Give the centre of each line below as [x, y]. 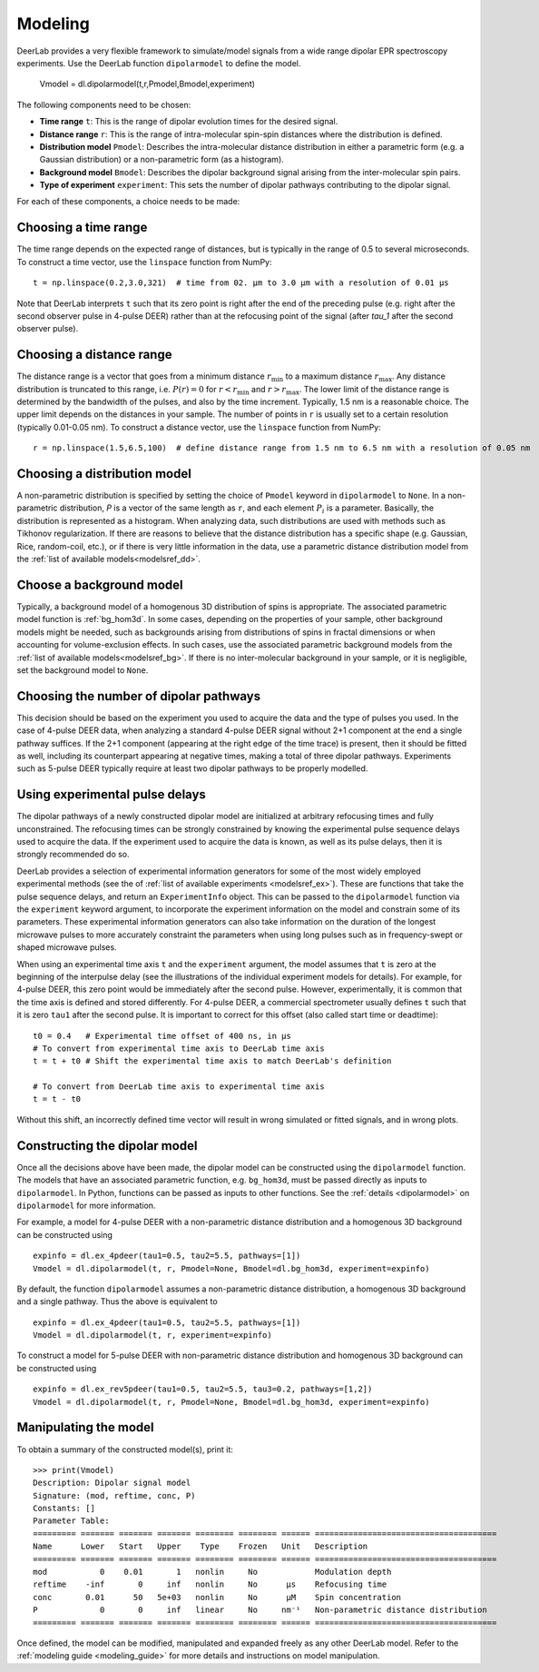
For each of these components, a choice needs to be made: [128, 202]
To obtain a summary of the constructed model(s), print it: [125, 1449]
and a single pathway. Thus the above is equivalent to [117, 1301]
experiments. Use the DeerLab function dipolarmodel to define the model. [159, 63]
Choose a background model [100, 584]
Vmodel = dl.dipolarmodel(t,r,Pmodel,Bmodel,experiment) [147, 84]
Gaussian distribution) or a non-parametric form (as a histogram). [162, 160]
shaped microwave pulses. [67, 947]
